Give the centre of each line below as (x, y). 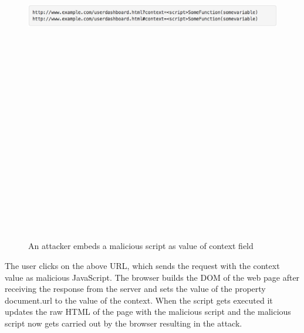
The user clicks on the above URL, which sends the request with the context (142, 266)
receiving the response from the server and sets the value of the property (135, 289)
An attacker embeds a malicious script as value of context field (141, 246)
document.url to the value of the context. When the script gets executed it (139, 300)
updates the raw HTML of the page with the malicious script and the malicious (148, 312)
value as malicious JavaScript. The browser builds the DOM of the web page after (152, 277)
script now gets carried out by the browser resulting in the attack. (124, 323)
